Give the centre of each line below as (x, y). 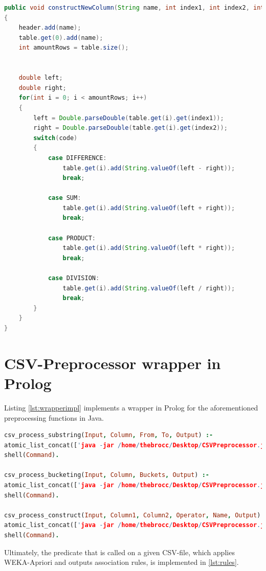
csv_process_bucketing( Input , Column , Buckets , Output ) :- (107, 475)
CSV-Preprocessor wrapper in (113, 363)
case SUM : (64, 198)
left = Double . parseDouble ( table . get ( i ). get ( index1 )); (129, 118)
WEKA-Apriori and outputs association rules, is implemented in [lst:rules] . (121, 562)
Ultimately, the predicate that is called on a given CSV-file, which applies (119, 552)
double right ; (42, 88)
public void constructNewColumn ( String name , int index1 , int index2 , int (134, 8)
